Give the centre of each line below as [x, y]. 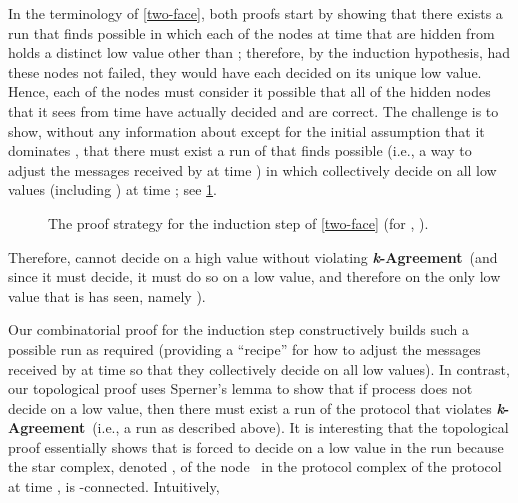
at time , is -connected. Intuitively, [114, 486]
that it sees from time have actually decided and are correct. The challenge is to [253, 110]
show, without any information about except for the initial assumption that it [246, 130]
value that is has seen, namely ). [107, 295]
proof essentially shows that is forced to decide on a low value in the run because [256, 446]
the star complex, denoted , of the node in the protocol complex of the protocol [255, 466]
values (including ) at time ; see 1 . [112, 189]
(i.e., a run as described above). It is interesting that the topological [300, 427]
